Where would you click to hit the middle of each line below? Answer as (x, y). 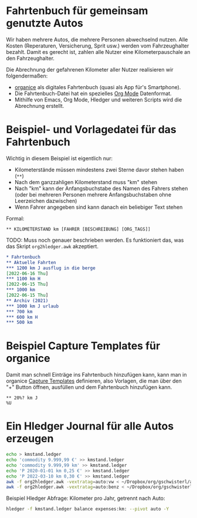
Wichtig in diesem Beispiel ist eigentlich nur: (60, 158)
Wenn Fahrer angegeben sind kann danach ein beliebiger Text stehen (98, 207)
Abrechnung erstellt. (39, 106)
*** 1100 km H (23, 279)
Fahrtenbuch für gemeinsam (77, 11)
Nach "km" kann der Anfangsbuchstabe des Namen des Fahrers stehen (101, 188)
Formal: (15, 218)
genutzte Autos (45, 23)
